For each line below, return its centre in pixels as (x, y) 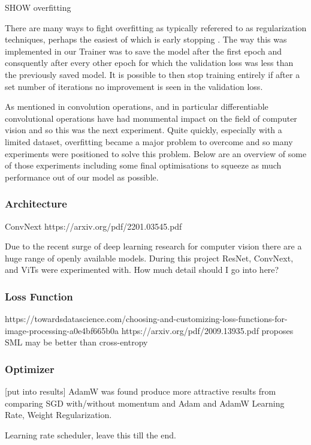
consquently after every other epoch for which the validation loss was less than (149, 63)
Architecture (36, 204)
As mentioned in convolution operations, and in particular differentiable (137, 106)
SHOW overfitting (38, 7)
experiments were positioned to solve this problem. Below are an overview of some (156, 153)
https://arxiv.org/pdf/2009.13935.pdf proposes (207, 330)
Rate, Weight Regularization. (58, 415)
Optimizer (30, 369)
